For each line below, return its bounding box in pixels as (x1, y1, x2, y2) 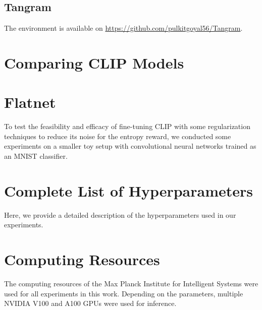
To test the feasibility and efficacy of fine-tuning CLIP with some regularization (4, 121, 250, 132)
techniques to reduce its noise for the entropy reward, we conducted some (4, 131, 231, 141)
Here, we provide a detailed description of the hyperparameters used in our (4, 209, 236, 220)
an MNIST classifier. (4, 151, 68, 161)
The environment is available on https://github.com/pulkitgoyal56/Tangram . (4, 23, 243, 33)
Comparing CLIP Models (4, 52, 184, 73)
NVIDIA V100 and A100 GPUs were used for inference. (4, 298, 177, 308)
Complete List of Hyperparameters (4, 180, 253, 201)
